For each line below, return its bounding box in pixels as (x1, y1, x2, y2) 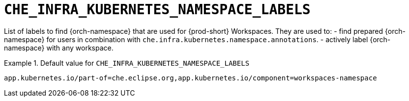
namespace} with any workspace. (4, 43, 114, 52)
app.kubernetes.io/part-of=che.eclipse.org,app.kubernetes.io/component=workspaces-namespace (4, 74, 377, 82)
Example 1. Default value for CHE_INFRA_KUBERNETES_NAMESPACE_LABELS (4, 58, 250, 67)
